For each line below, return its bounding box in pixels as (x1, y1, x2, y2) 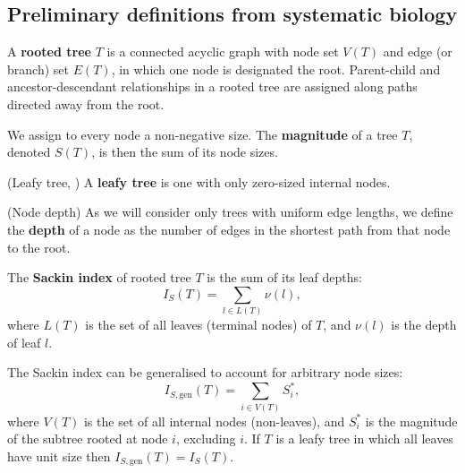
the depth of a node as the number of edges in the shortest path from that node (7, 219, 451, 238)
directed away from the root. (7, 94, 165, 113)
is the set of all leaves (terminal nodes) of (85, 315, 312, 334)
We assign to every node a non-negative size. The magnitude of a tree (7, 125, 398, 143)
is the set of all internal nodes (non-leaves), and (83, 411, 345, 430)
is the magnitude (365, 411, 458, 430)
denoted (7, 142, 51, 161)
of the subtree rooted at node (7, 429, 168, 448)
